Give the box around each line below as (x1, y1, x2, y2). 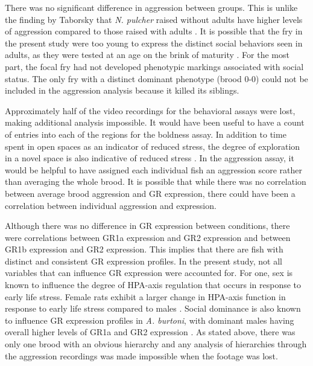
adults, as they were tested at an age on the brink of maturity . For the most (5, 48, 289, 61)
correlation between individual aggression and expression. (5, 199, 217, 211)
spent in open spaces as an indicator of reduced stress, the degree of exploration (5, 140, 300, 152)
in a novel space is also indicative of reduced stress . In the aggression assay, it (5, 152, 294, 164)
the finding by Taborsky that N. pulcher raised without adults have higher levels (5, 13, 303, 25)
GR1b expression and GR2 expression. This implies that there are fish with (5, 243, 283, 255)
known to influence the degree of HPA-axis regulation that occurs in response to (5, 278, 302, 291)
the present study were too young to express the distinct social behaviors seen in (5, 36, 303, 49)
